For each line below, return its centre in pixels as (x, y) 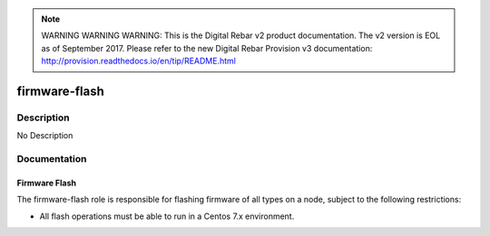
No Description (45, 136)
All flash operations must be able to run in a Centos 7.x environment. (167, 216)
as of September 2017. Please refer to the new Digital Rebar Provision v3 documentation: (207, 48)
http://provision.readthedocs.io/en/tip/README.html (138, 61)
